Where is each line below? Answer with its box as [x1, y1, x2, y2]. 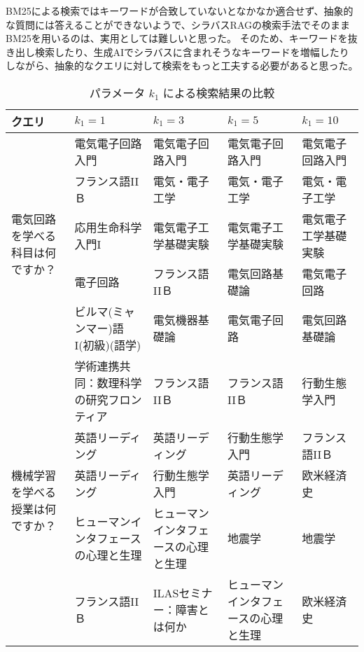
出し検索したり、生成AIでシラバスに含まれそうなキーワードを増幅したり [15, 44, 349, 59]
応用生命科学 [74, 219, 142, 235]
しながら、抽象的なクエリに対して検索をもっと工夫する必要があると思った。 [6, 58, 358, 73]
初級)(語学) [83, 336, 141, 353]
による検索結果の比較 [162, 84, 275, 101]
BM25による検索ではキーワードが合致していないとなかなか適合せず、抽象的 [6, 4, 353, 18]
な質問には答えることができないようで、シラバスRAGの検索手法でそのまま [6, 17, 350, 32]
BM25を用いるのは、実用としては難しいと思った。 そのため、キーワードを [6, 31, 348, 46]
